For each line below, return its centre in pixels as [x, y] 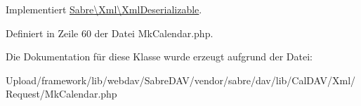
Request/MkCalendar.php [61, 94]
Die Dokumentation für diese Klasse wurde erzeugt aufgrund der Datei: [159, 57]
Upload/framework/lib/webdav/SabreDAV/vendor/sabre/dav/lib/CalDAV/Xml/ [181, 80]
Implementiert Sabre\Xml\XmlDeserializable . [104, 9]
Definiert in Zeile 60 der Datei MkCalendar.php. [110, 33]
